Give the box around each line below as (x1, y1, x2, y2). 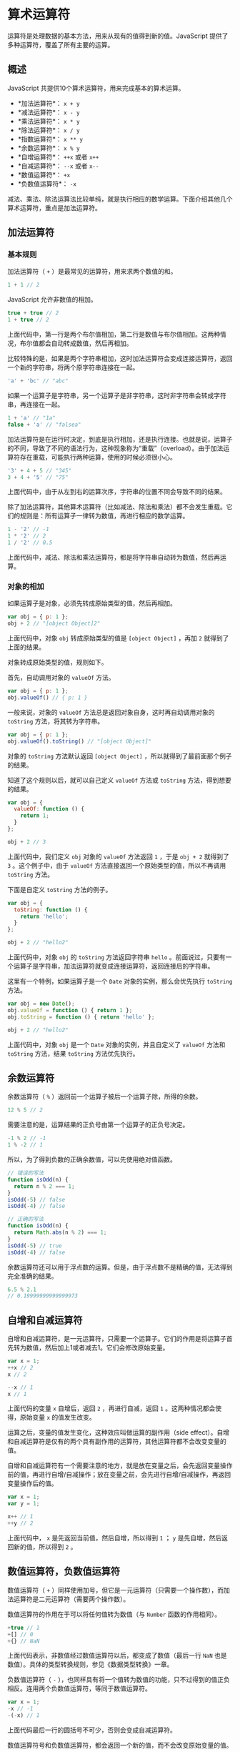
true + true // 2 (7, 310, 59, 317)
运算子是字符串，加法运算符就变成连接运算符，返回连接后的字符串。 (13, 962, 214, 971)
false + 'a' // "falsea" (7, 421, 81, 428)
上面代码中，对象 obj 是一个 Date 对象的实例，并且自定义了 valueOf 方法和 (7, 1040, 226, 1049)
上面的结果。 (7, 643, 45, 651)
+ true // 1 (7, 1624, 40, 1631)
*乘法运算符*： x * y (17, 117, 80, 125)
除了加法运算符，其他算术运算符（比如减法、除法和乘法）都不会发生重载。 (7, 503, 226, 511)
